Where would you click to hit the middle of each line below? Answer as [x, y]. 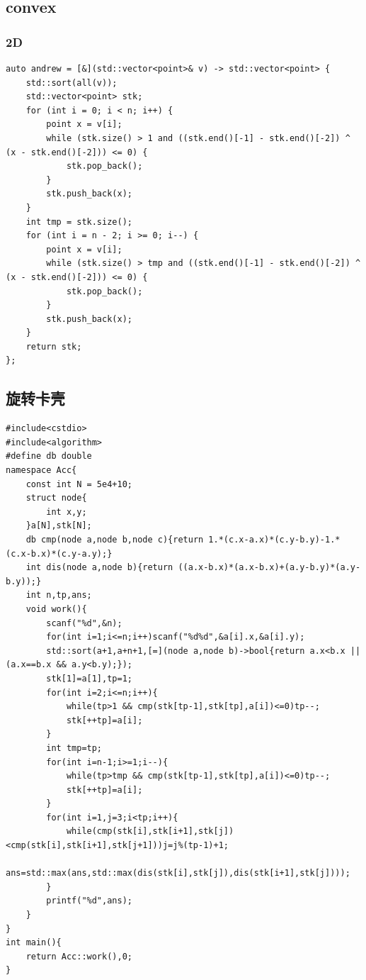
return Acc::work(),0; [79, 956]
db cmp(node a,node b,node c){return [115, 540]
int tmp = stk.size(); [79, 222]
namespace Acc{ [41, 470]
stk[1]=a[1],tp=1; [89, 678]
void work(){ [56, 609]
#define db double [49, 456]
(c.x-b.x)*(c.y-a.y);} [59, 553]
